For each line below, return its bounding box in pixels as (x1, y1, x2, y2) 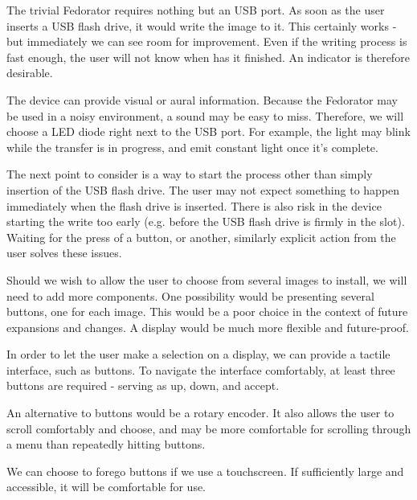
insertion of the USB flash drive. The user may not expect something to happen (6, 181, 400, 198)
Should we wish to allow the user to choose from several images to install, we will (6, 271, 407, 288)
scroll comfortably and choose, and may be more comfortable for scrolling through (6, 420, 411, 436)
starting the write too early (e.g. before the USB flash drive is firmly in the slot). (6, 213, 405, 230)
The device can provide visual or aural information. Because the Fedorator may (6, 91, 398, 108)
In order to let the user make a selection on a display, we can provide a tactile (6, 346, 390, 363)
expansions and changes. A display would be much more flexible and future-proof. (6, 318, 409, 335)
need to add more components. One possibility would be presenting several (6, 287, 374, 304)
